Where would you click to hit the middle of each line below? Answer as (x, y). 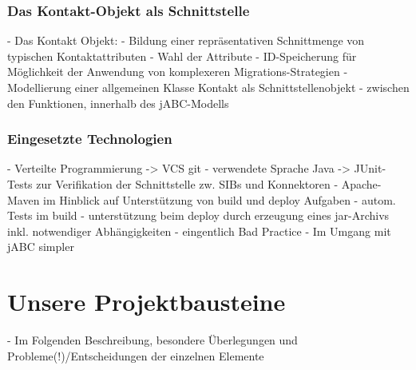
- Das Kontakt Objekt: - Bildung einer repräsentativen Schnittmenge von (186, 40)
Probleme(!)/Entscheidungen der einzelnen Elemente (136, 355)
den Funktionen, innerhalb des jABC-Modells (118, 103)
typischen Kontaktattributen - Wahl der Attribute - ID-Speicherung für (182, 56)
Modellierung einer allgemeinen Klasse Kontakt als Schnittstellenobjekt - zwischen (208, 87)
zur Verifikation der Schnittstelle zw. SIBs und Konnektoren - (187, 184)
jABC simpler (41, 247)
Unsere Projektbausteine (147, 302)
